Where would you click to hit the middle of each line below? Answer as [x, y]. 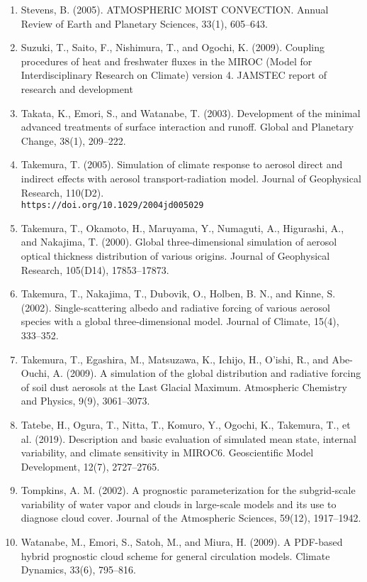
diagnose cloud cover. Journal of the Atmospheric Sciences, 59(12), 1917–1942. [191, 518]
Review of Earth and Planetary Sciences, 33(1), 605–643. [144, 23]
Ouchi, [35, 373]
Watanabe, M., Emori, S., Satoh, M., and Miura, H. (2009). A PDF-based [182, 542]
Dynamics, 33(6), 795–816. [78, 570]
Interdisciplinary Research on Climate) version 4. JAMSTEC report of [174, 75]
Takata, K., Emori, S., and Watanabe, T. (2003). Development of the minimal [191, 112]
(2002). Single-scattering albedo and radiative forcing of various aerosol [175, 307]
